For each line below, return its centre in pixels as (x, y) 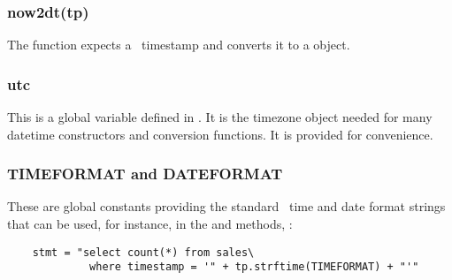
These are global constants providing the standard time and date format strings (226, 206)
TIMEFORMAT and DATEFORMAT (145, 174)
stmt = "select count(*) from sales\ (143, 252)
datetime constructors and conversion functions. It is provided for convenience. (220, 134)
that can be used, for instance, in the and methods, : (150, 224)
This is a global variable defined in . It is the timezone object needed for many (220, 117)
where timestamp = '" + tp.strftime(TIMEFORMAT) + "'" (254, 267)
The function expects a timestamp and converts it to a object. (179, 45)
